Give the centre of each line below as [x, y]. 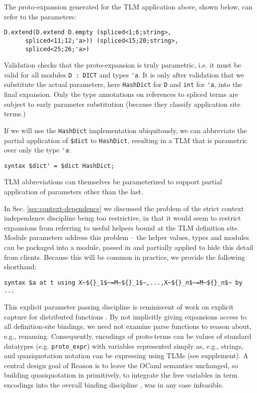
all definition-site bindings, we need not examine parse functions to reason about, [128, 326]
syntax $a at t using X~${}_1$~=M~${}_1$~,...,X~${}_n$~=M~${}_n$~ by [123, 282]
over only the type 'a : [38, 150]
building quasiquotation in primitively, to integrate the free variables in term [121, 375]
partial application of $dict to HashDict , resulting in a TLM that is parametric [126, 140]
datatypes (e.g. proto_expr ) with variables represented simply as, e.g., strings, [124, 346]
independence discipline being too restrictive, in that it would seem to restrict [123, 218]
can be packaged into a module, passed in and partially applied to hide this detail [129, 247]
